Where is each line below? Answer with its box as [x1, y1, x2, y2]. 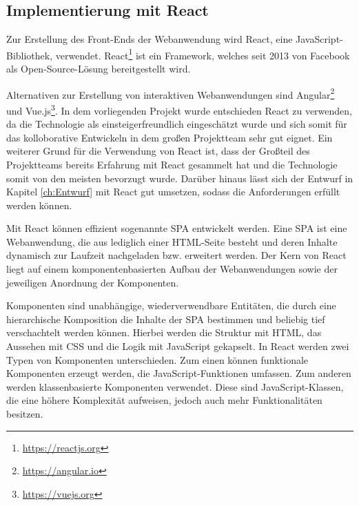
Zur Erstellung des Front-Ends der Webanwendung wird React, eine [6, 32, 293, 46]
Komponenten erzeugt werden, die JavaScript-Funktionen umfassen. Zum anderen [6, 366, 351, 380]
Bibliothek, [6, 48, 53, 62]
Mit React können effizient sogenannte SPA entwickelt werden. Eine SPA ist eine [6, 221, 347, 235]
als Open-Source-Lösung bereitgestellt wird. [6, 61, 191, 76]
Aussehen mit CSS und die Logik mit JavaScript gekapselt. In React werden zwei [6, 339, 349, 353]
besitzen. [6, 407, 43, 421]
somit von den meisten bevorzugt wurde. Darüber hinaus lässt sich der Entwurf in [6, 171, 353, 185]
